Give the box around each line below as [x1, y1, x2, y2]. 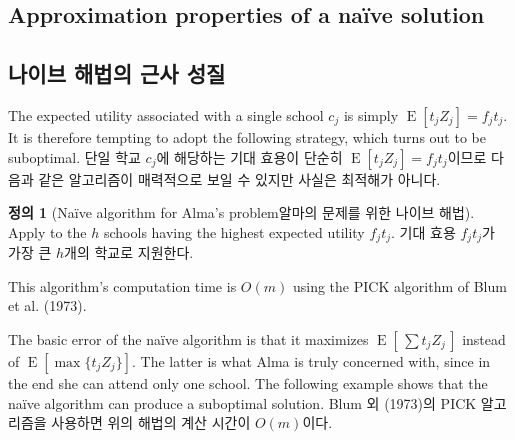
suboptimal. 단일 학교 [8, 146, 141, 167]
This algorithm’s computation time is [8, 275, 237, 296]
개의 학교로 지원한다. [64, 242, 194, 263]
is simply [343, 104, 399, 125]
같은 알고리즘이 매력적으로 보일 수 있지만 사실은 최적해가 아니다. [38, 168, 441, 189]
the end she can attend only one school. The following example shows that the [8, 373, 488, 393]
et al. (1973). [8, 295, 87, 316]
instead [462, 329, 506, 349]
